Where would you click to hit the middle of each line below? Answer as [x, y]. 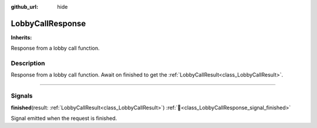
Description [28, 63]
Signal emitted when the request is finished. [64, 118]
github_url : [24, 7]
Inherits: [21, 37]
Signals [22, 96]
